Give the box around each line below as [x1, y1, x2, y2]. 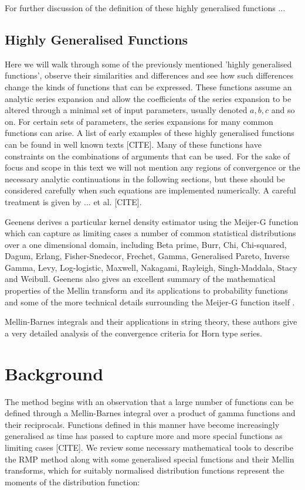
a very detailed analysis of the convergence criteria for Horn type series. [5, 326, 262, 339]
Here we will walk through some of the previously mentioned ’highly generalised [5, 57, 292, 70]
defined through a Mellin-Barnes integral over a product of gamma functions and [5, 407, 296, 419]
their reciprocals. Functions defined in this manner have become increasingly [5, 418, 280, 430]
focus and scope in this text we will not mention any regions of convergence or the [5, 161, 300, 173]
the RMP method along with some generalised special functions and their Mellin [5, 452, 294, 465]
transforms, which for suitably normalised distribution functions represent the [5, 464, 284, 477]
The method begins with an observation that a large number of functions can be [5, 395, 294, 407]
